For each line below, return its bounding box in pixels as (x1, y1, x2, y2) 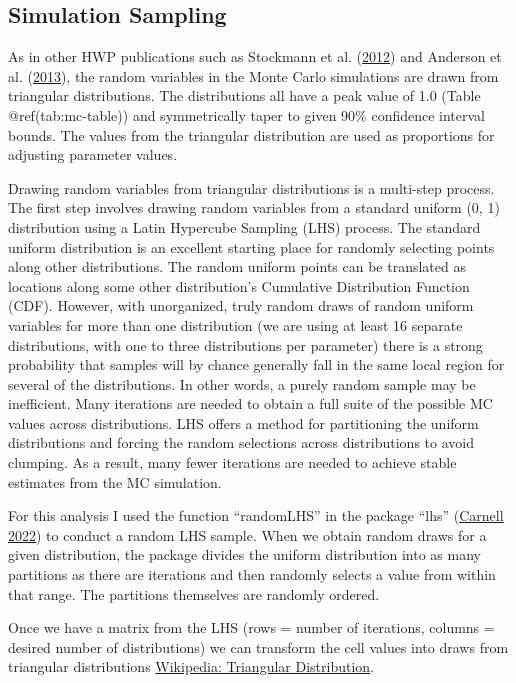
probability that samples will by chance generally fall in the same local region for (8, 354, 505, 375)
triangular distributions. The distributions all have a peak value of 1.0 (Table (8, 85, 481, 106)
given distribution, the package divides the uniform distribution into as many (8, 544, 481, 565)
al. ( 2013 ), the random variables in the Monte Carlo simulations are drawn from (8, 65, 499, 86)
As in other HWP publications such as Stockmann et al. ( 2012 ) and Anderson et (8, 46, 502, 67)
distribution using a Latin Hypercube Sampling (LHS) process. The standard (8, 216, 481, 237)
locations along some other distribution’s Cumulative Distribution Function (8, 275, 470, 296)
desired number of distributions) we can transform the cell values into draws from (8, 636, 509, 657)
